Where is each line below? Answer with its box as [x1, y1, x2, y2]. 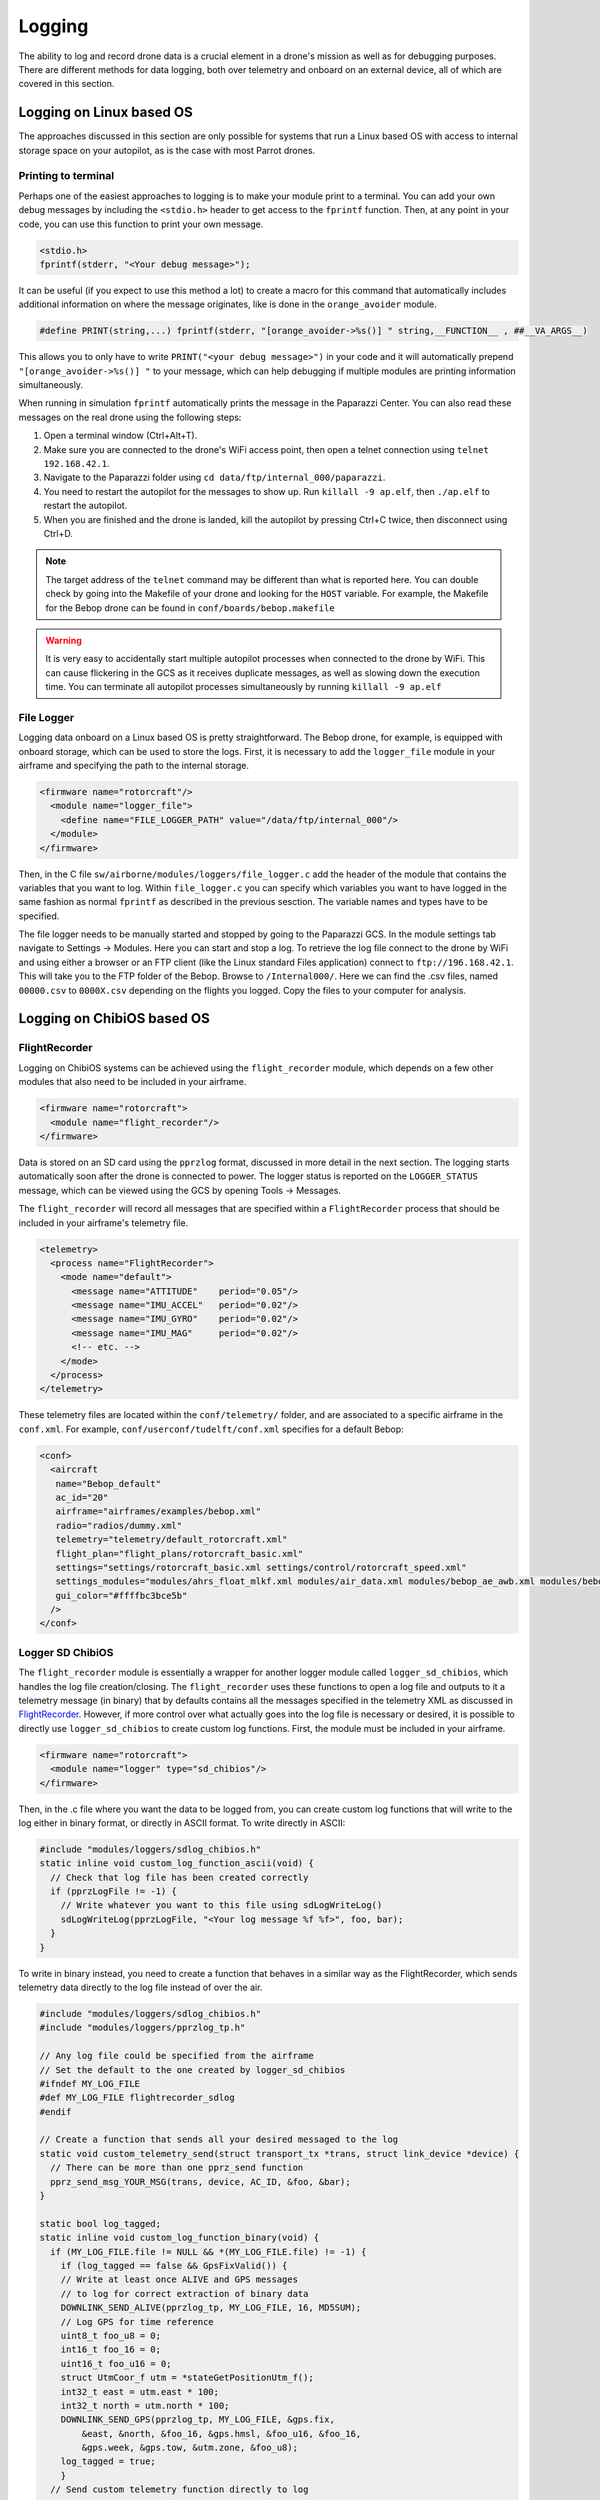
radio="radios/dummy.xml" [55, 1520, 183, 1531]
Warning [45, 634, 82, 646]
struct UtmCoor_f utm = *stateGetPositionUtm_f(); [60, 2372, 314, 2384]
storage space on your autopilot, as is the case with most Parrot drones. [18, 144, 316, 156]
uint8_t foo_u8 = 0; [60, 2330, 162, 2341]
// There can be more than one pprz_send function [50, 2162, 304, 2174]
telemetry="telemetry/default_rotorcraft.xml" [55, 1534, 288, 1545]
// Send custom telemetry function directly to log [50, 2484, 309, 2495]
